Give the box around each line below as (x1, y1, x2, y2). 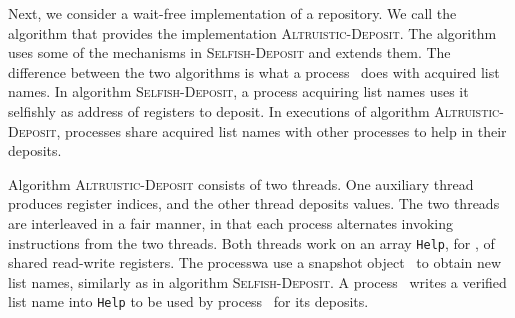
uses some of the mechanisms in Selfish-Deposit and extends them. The (8, 42, 451, 63)
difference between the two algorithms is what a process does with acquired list (8, 61, 500, 82)
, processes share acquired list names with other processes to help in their (56, 120, 507, 141)
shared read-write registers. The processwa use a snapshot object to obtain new (8, 252, 502, 273)
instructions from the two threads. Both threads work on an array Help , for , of (8, 232, 495, 253)
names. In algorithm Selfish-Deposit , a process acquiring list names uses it (8, 81, 469, 102)
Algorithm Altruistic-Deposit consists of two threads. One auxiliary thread (8, 173, 474, 194)
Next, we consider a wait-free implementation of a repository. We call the (8, 3, 457, 23)
